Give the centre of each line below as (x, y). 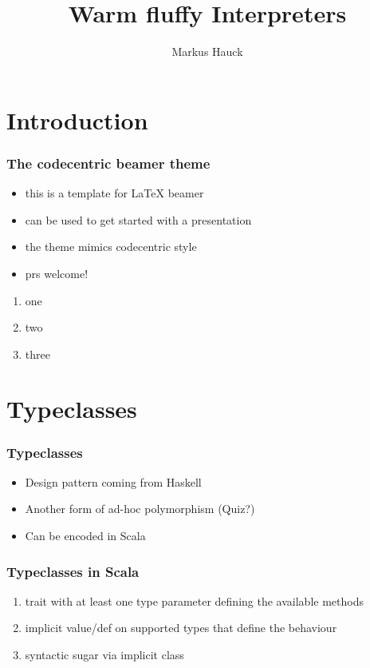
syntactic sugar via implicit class (104, 655)
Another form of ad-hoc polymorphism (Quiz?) (140, 509)
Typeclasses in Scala (73, 571)
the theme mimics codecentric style (111, 247)
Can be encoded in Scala (85, 536)
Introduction (77, 119)
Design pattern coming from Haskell (113, 481)
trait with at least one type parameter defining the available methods (194, 600)
